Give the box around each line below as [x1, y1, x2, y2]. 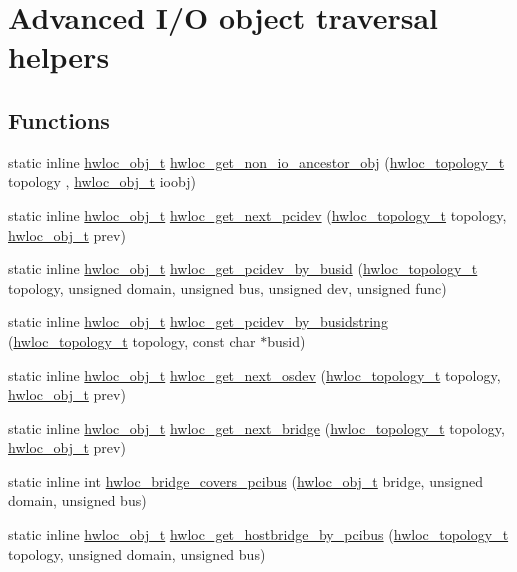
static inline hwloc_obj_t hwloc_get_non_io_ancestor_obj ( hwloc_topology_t [8, 151, 505, 172]
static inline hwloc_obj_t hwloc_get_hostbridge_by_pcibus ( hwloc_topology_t [8, 524, 509, 545]
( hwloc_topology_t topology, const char [8, 330, 256, 351]
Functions [8, 104, 110, 135]
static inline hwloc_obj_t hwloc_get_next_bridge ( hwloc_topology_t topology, [8, 417, 505, 438]
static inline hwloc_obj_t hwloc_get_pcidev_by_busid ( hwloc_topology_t [8, 258, 478, 279]
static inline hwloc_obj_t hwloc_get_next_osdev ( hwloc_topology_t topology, [8, 364, 501, 385]
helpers [8, 36, 110, 77]
